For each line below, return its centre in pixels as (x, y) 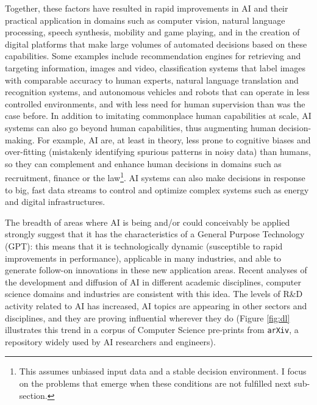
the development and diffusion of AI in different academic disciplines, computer (153, 281)
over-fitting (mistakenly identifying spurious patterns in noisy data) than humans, (158, 152)
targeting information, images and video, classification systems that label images (155, 67)
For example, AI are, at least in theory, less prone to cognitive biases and (174, 139)
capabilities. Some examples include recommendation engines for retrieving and (153, 56)
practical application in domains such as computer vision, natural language (145, 20)
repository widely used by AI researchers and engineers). (110, 341)
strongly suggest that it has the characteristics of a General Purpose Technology (155, 234)
